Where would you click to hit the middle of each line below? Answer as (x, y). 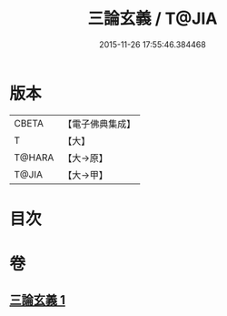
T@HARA (34, 158)
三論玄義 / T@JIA (153, 19)
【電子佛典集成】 (99, 124)
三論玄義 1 (38, 300)
